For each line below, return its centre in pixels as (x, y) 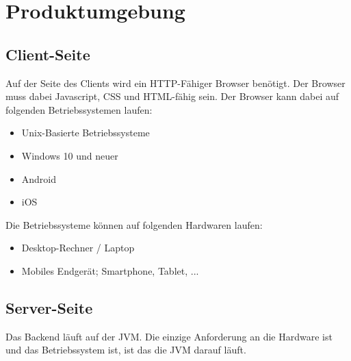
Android (39, 178)
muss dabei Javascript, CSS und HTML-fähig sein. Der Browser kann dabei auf (172, 96)
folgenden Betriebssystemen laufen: (79, 109)
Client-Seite (48, 54)
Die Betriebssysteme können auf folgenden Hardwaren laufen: (134, 224)
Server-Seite (49, 307)
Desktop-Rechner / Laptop (78, 248)
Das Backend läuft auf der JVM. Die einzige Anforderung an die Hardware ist (169, 336)
